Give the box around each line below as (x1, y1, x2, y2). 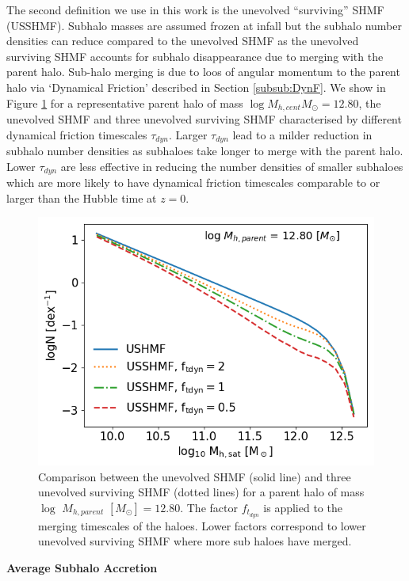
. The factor (180, 499, 238, 515)
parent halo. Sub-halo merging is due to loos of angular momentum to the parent (6, 63, 400, 80)
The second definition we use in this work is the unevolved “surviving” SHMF (6, 2, 384, 17)
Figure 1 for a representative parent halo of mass (6, 94, 243, 111)
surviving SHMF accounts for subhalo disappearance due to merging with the (6, 47, 384, 64)
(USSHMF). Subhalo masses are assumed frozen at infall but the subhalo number (6, 17, 402, 33)
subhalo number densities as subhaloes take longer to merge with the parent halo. (6, 142, 403, 159)
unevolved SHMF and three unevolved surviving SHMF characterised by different (6, 111, 402, 127)
